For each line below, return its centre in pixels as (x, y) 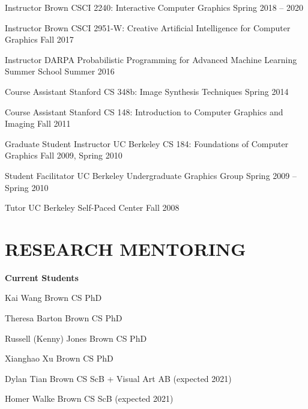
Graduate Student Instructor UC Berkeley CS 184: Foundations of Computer (147, 143)
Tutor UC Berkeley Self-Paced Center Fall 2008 (92, 208)
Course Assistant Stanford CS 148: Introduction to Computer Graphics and (144, 111)
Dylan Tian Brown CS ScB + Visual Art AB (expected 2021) (118, 378)
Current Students (42, 277)
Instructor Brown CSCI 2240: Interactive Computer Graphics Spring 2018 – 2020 (154, 7)
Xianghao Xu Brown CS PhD (59, 358)
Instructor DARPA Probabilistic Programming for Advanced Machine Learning (151, 59)
